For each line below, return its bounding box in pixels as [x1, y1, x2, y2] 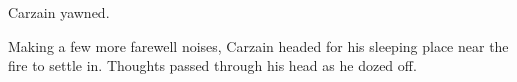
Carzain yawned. [8, 2, 110, 22]
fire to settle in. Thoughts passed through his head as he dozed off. [8, 55, 417, 76]
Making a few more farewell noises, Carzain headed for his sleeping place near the [8, 35, 509, 56]
